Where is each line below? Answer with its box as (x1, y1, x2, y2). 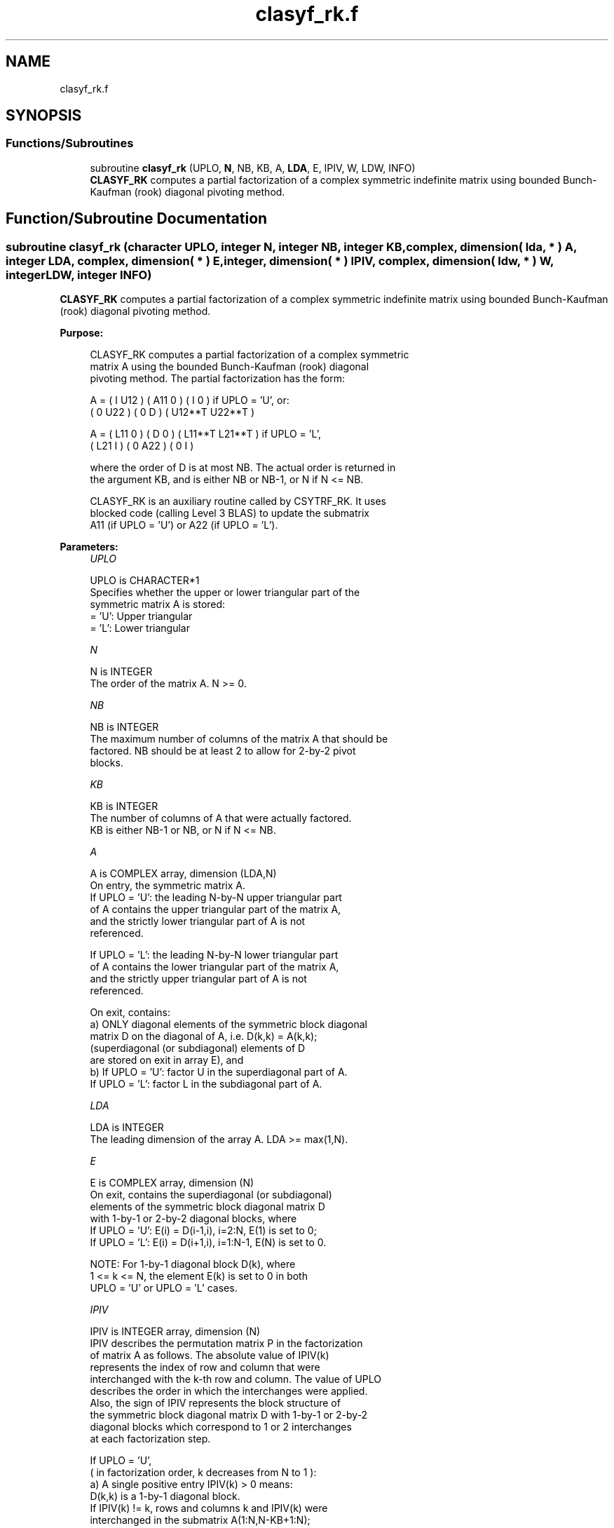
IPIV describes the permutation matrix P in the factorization (90, 1337, 363, 1350)
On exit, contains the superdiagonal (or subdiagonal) (90, 1189, 332, 1201)
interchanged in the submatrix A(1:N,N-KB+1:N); (90, 1514, 311, 1527)
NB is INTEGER (90, 721, 159, 733)
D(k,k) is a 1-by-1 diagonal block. (90, 1490, 240, 1503)
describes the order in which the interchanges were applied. (90, 1385, 368, 1398)
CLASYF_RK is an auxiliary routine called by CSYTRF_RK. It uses (90, 495, 386, 508)
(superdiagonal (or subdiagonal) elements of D (90, 1042, 306, 1055)
